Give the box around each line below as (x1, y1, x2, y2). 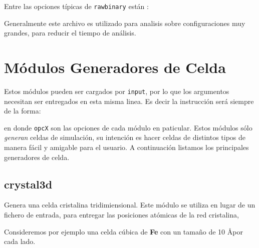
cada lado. (4, 236, 36, 246)
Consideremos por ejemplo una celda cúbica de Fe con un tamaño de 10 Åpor (4, 226, 243, 236)
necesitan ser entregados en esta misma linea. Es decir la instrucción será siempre (4, 95, 254, 106)
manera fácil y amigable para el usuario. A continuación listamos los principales (4, 142, 249, 152)
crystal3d (4, 176, 53, 191)
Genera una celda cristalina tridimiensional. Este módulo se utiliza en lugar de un (4, 199, 255, 210)
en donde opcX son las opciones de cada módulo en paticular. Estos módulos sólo (4, 122, 252, 132)
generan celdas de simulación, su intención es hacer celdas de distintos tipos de (4, 132, 246, 142)
